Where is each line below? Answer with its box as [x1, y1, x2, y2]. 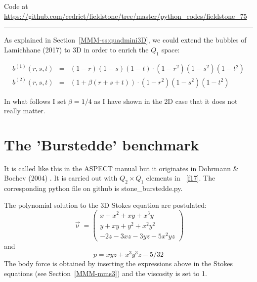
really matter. [4, 105, 45, 116]
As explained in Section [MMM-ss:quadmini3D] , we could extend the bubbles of [4, 35, 247, 45]
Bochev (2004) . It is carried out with [4, 173, 118, 183]
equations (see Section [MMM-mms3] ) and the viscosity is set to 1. [4, 268, 207, 279]
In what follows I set [4, 95, 66, 106]
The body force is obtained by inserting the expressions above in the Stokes [4, 258, 233, 269]
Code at [4, 1, 28, 11]
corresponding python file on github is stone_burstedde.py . [4, 183, 183, 193]
